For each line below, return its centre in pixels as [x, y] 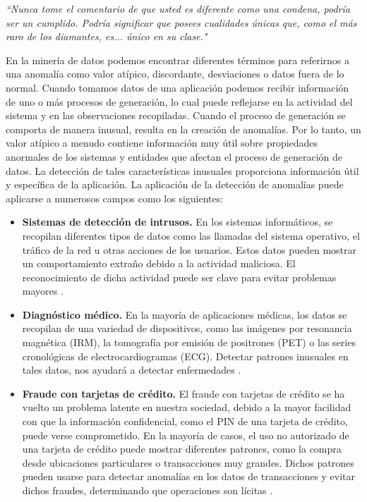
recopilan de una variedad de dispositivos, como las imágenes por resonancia [187, 328]
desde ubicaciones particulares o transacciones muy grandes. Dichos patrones [188, 462]
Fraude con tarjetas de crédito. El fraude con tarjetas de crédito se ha [183, 393]
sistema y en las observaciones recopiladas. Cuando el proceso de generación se [176, 115]
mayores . [43, 291]
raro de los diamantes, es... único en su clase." [107, 36]
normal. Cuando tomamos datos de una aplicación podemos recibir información [178, 87]
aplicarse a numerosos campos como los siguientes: [115, 198]
